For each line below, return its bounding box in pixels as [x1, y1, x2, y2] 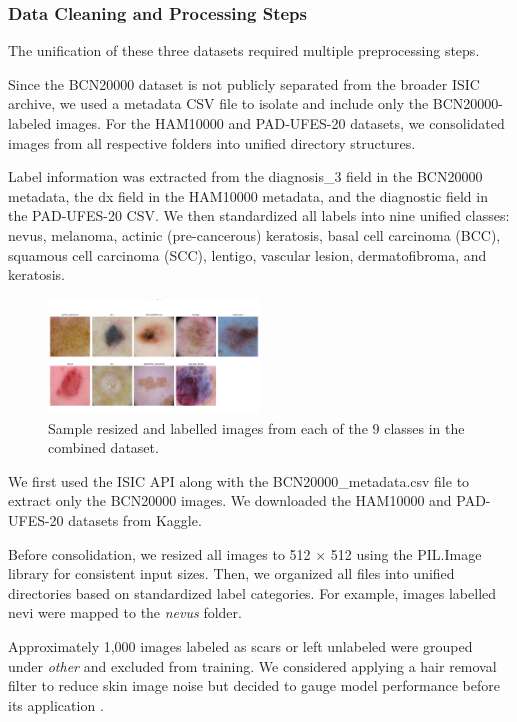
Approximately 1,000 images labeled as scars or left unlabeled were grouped [8, 636, 473, 656]
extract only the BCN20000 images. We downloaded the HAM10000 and [8, 490, 452, 511]
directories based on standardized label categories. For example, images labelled [8, 582, 497, 603]
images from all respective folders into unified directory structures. [8, 132, 416, 153]
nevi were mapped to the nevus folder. [8, 602, 242, 623]
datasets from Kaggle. [68, 510, 202, 531]
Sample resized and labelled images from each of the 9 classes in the [48, 417, 465, 438]
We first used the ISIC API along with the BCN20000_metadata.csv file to [8, 470, 470, 491]
